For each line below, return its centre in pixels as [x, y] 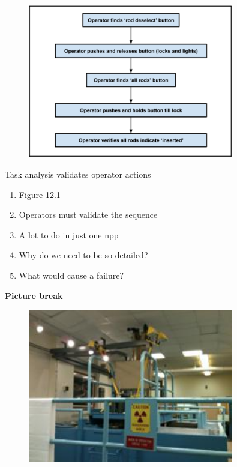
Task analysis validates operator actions [78, 174]
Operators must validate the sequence [88, 215]
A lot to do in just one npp [69, 234]
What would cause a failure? [71, 275]
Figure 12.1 [40, 194]
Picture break [34, 295]
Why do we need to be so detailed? [83, 255]
